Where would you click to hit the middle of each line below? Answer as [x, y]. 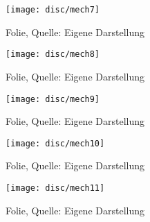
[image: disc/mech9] [53, 99]
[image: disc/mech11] [55, 188]
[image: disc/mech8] [53, 54]
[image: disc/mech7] [53, 10]
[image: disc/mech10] [55, 143]
